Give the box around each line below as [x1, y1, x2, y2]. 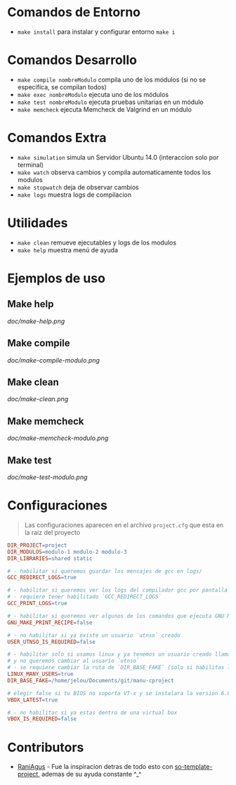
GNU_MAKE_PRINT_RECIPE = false [7, 619, 93, 626]
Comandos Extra [7, 130, 107, 146]
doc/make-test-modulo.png [7, 473, 88, 481]
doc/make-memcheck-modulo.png [7, 434, 109, 443]
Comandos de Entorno [7, 4, 141, 20]
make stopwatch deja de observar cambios [17, 183, 139, 191]
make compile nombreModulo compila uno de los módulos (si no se [17, 75, 206, 84]
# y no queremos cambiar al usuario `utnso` [7, 658, 140, 665]
